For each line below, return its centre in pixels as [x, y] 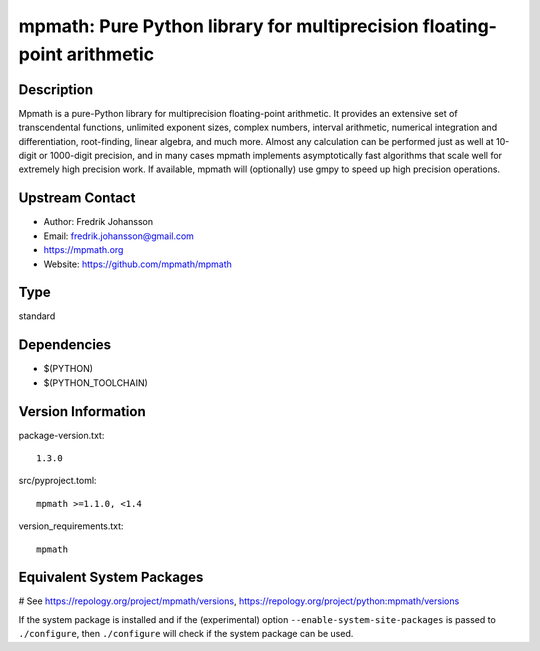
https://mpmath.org [83, 250]
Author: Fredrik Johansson [98, 222]
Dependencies [65, 345]
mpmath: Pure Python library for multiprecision [218, 26]
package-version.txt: [61, 435]
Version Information [82, 411]
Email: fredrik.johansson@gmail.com [119, 236]
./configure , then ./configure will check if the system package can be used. [186, 634]
